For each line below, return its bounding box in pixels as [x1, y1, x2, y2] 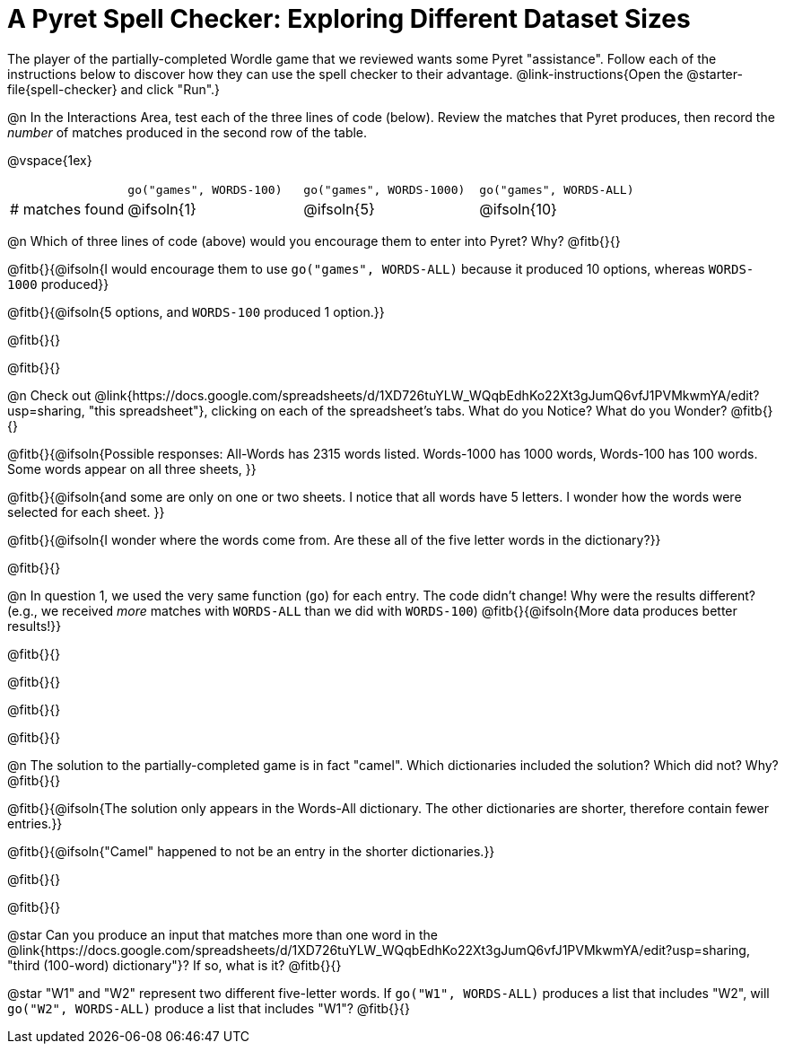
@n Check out [7, 387, 92, 403]
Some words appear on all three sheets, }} [7, 460, 257, 477]
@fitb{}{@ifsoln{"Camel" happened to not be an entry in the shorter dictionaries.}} [7, 843, 495, 859]
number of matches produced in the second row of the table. [7, 124, 368, 140]
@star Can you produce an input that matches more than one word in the [7, 926, 439, 942]
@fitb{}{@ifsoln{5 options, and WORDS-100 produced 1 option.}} [7, 303, 385, 320]
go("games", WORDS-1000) [303, 182, 466, 197]
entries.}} [7, 815, 63, 831]
